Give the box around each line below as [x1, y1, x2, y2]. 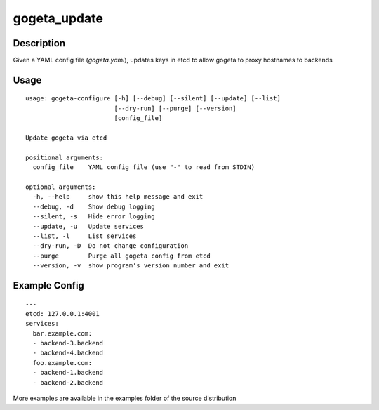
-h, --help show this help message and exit [32, 193, 204, 201]
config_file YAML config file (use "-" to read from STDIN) [32, 164, 255, 171]
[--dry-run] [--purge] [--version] [114, 104, 237, 112]
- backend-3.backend [32, 339, 104, 348]
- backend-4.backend [32, 349, 104, 357]
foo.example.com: [32, 359, 93, 366]
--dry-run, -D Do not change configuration [32, 242, 189, 250]
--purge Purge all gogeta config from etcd [32, 251, 211, 260]
